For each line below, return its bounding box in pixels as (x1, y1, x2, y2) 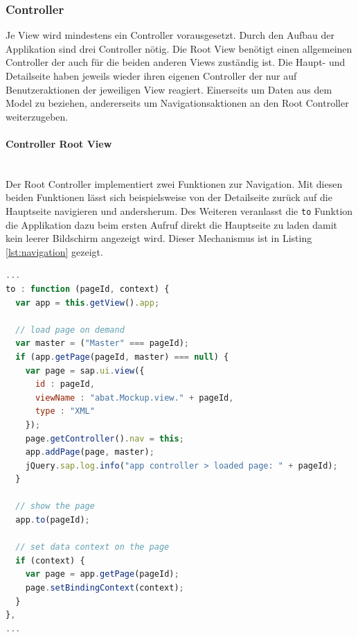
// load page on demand (15, 324, 125, 335)
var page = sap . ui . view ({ (25, 365, 145, 376)
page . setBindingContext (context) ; (25, 583, 184, 593)
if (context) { (15, 555, 85, 566)
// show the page (15, 501, 95, 512)
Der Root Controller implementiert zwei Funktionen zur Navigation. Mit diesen (6, 176, 343, 191)
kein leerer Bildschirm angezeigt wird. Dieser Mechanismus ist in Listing (6, 231, 312, 245)
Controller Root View (6, 136, 112, 150)
